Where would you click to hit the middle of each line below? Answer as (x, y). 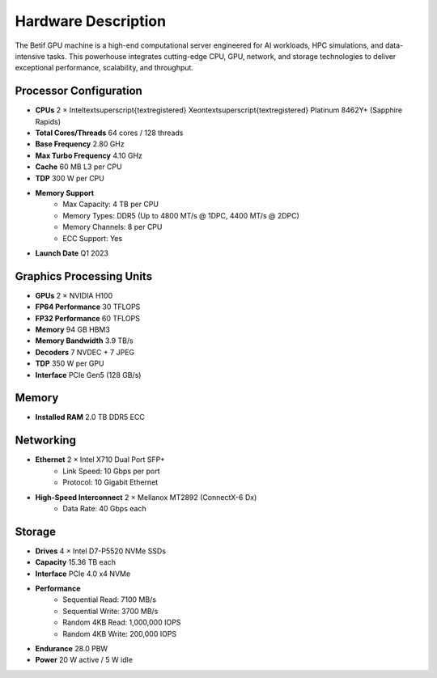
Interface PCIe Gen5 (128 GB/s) (88, 375)
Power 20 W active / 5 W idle (84, 660)
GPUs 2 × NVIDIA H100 (74, 295)
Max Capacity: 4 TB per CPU (111, 204)
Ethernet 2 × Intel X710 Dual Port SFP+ (100, 460)
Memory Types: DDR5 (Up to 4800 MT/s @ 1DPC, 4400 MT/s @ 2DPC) (181, 215)
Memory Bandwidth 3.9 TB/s (84, 341)
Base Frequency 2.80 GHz (80, 144)
